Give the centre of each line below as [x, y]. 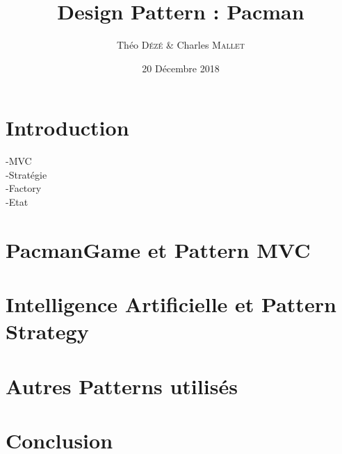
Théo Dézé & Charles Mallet [181, 45]
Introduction [67, 128]
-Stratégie [26, 174]
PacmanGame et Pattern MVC [158, 249]
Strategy [47, 331]
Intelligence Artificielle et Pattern [171, 304]
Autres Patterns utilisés [122, 386]
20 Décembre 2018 [181, 68]
